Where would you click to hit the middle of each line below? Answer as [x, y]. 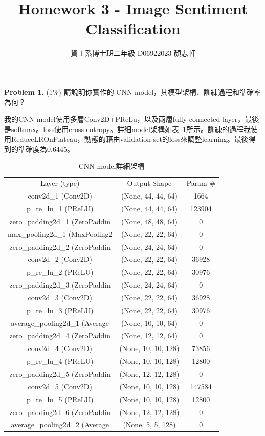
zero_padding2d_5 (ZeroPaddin [60, 373]
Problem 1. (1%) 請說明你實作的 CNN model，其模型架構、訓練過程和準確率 [133, 91]
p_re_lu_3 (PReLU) [60, 310]
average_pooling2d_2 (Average [60, 424]
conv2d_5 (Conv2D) [60, 386]
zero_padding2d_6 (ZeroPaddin [60, 412]
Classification [133, 28]
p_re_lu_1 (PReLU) [60, 208]
